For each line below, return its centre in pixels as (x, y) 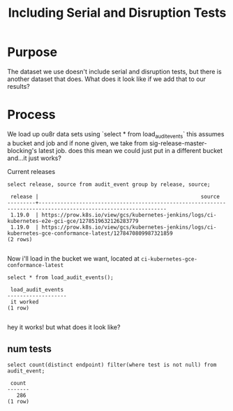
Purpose (32, 52)
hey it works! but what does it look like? (64, 327)
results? (18, 86)
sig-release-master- (178, 143)
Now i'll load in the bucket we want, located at (73, 258)
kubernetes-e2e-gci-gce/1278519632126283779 (73, 221)
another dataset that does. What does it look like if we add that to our (107, 79)
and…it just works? (34, 158)
